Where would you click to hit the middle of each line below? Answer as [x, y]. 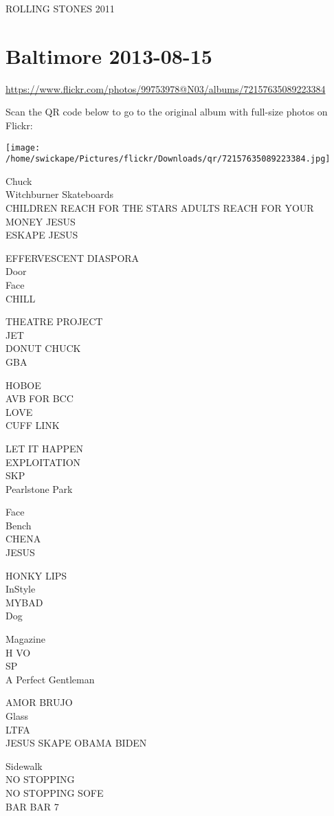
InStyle [21, 589]
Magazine [25, 639]
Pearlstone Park [39, 488]
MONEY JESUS [41, 221]
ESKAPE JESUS [42, 235]
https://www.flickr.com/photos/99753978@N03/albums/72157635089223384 [166, 88]
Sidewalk [24, 765]
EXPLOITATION [43, 462]
